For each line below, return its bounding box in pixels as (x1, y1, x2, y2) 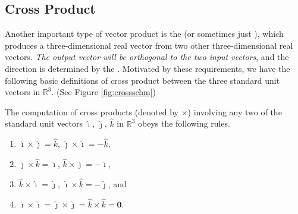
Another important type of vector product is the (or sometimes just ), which (5, 27, 284, 40)
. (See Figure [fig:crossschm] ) (51, 86, 156, 98)
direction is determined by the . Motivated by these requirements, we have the (5, 62, 290, 74)
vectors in (5, 86, 40, 98)
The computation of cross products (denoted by (5, 105, 178, 118)
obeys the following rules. (138, 117, 230, 130)
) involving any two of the (187, 105, 282, 118)
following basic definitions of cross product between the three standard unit (5, 74, 280, 86)
